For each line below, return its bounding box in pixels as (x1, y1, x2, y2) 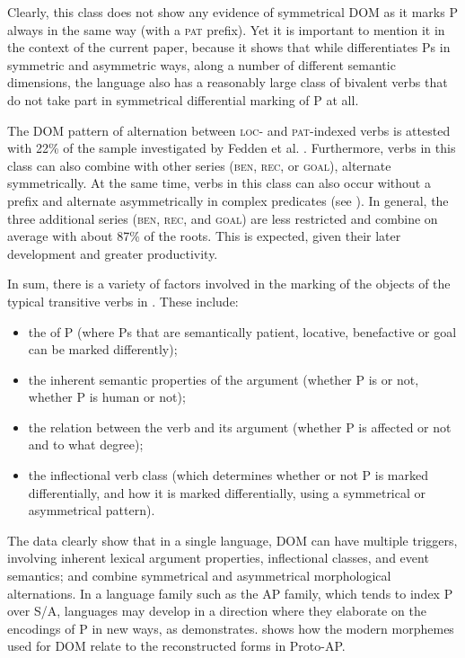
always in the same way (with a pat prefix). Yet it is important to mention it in (7, 20, 445, 39)
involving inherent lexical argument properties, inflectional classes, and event (7, 548, 429, 567)
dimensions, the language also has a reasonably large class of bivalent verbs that (7, 73, 448, 92)
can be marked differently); (28, 340, 178, 359)
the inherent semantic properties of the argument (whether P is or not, (28, 369, 419, 388)
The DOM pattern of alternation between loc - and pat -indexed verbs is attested (7, 120, 451, 139)
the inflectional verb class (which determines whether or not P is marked (28, 466, 428, 485)
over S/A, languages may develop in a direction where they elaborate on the (7, 601, 426, 620)
